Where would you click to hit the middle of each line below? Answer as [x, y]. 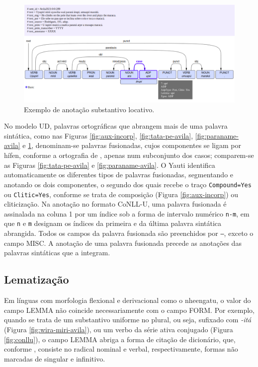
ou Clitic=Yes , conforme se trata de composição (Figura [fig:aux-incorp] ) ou [121, 194]
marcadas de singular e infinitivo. [55, 358]
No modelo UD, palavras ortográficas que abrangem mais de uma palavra [116, 126]
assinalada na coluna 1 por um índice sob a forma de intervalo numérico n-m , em [127, 213]
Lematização [37, 279]
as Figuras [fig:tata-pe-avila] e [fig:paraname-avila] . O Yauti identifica [110, 165]
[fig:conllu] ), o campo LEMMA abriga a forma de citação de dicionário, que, [120, 339]
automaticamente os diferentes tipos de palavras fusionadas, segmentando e [119, 175]
